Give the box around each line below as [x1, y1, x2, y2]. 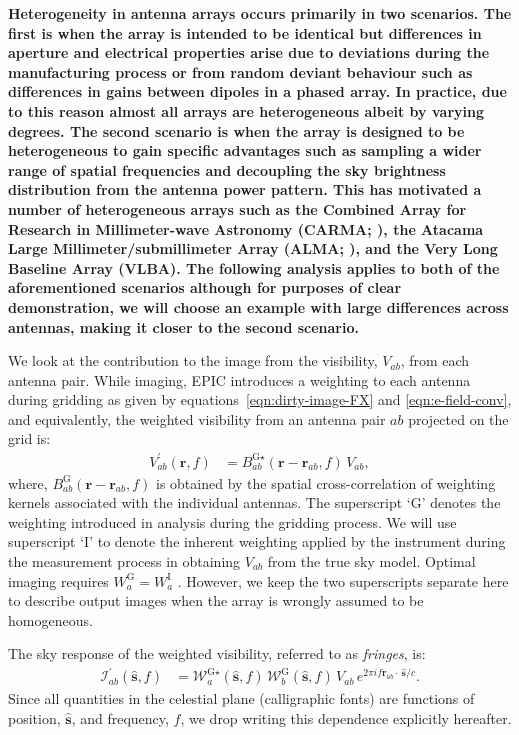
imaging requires [8, 570, 109, 591]
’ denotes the [421, 492, 501, 513]
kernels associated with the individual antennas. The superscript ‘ [8, 492, 411, 513]
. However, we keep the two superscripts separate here [177, 570, 509, 591]
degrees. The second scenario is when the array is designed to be [8, 120, 465, 141]
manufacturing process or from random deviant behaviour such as [8, 61, 473, 82]
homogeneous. [8, 609, 93, 630]
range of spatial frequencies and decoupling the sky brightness [8, 159, 446, 180]
